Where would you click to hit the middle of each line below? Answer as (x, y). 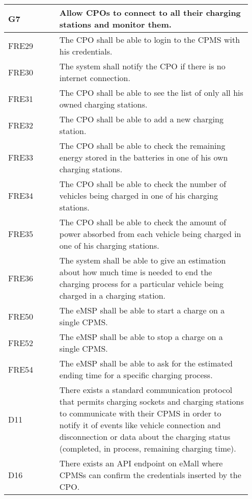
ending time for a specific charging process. (136, 375)
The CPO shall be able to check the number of (143, 184)
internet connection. (95, 78)
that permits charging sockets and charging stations (151, 401)
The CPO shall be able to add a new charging (141, 119)
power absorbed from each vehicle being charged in (150, 234)
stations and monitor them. (115, 24)
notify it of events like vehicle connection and (140, 425)
